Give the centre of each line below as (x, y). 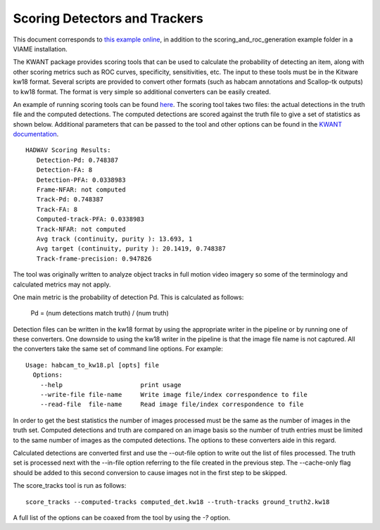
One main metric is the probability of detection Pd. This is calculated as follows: (128, 297)
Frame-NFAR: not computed (81, 190)
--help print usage (111, 385)
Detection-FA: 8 (64, 170)
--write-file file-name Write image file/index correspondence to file (173, 395)
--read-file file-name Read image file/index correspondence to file (172, 404)
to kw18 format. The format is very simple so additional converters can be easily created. (142, 92)
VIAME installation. (40, 49)
